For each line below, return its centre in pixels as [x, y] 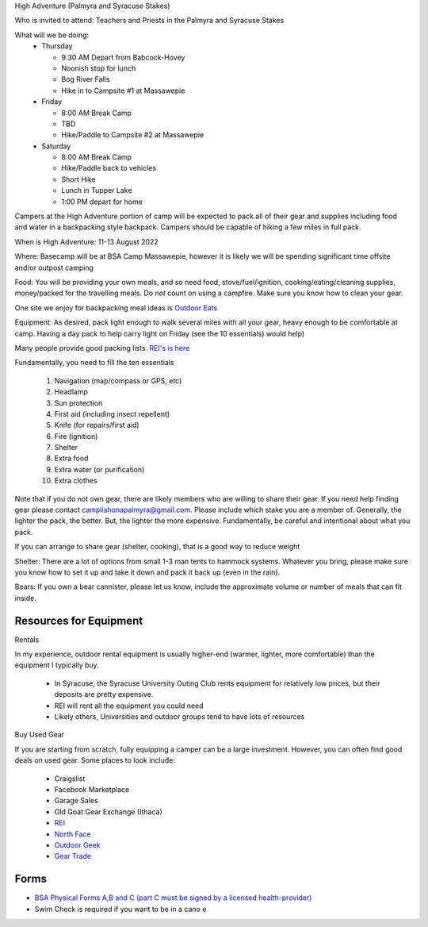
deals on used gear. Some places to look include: [95, 760]
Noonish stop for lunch [99, 68]
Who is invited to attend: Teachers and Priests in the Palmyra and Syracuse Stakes [149, 21]
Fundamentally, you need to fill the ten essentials [94, 363]
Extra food [71, 458]
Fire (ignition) [76, 436]
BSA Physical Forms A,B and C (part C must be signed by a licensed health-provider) [173, 898]
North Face [73, 834]
